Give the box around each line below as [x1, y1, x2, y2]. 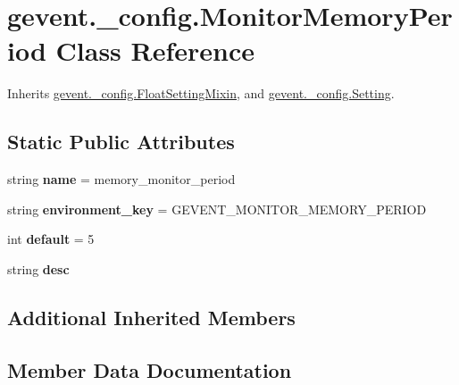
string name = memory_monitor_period [7, 170, 236, 188]
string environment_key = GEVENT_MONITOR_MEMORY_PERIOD [7, 199, 427, 218]
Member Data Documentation [7, 356, 292, 383]
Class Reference [55, 32, 255, 69]
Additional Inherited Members [7, 303, 296, 331]
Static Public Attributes [7, 128, 235, 155]
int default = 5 [7, 230, 95, 248]
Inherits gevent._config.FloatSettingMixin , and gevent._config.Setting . [7, 84, 395, 103]
